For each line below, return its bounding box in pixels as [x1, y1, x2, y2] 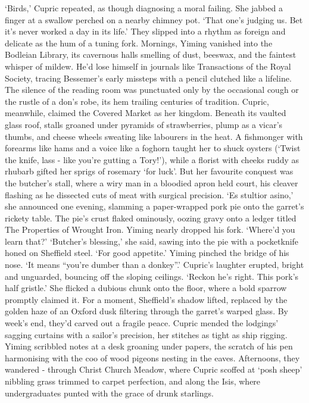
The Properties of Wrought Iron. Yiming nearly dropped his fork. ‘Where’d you [5, 223, 295, 236]
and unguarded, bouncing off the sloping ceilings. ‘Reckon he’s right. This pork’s [5, 270, 299, 282]
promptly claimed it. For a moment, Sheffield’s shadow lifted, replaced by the [5, 293, 288, 305]
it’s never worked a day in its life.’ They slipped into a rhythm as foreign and [5, 25, 286, 38]
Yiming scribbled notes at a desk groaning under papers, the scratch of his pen [5, 340, 293, 352]
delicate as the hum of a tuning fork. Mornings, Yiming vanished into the [5, 36, 273, 49]
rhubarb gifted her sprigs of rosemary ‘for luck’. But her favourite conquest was [5, 165, 294, 177]
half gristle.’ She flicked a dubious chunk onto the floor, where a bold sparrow [5, 282, 287, 294]
